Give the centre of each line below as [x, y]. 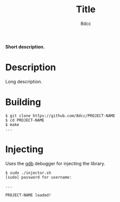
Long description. [24, 81]
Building [23, 102]
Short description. [25, 46]
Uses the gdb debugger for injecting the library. [55, 163]
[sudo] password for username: [39, 177]
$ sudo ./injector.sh [28, 173]
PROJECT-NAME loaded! [28, 195]
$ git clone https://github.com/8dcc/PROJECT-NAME [60, 116]
